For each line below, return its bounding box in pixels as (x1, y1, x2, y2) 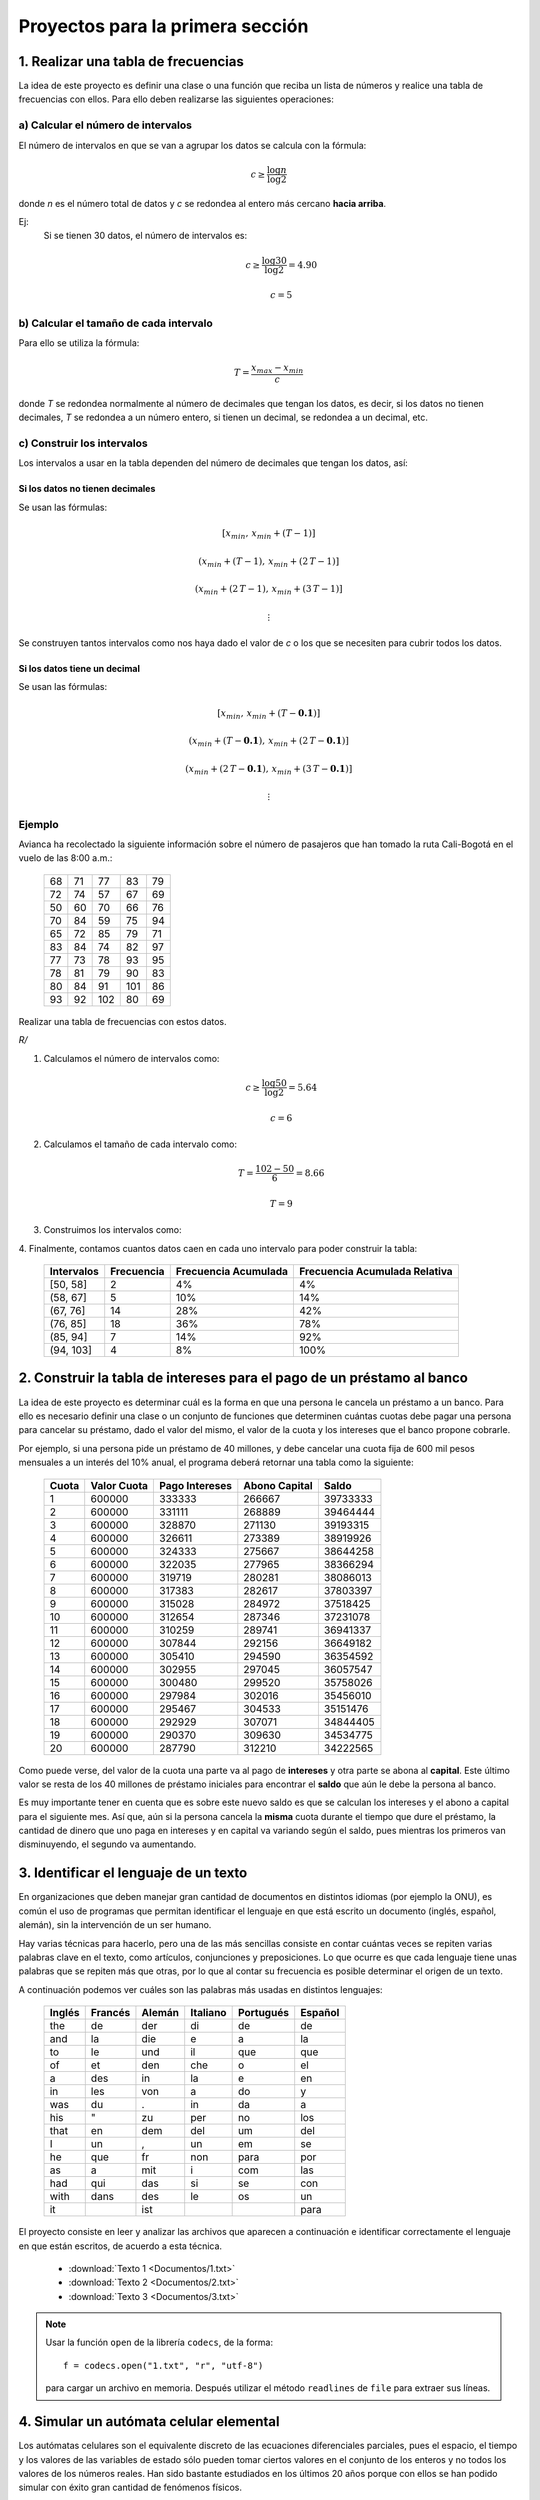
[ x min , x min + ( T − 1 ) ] (221, 527, 316, 541)
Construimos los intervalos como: (43, 1224, 182, 1236)
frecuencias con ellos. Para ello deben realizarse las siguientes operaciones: (18, 93, 335, 105)
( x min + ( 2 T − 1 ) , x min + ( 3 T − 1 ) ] (194, 583, 344, 597)
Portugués (237, 2006, 290, 2020)
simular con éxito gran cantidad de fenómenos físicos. (18, 2481, 243, 2494)
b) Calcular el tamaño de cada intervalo (18, 316, 214, 330)
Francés (90, 2006, 131, 2020)
